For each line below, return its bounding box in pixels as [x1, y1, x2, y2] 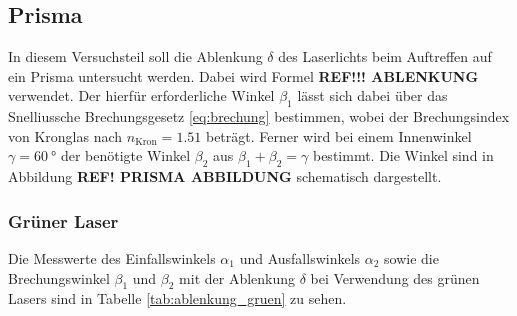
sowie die [384, 247, 439, 268]
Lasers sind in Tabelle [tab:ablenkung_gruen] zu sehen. [8, 288, 347, 309]
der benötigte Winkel [60, 145, 191, 166]
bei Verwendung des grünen [310, 267, 480, 288]
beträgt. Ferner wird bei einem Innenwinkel [205, 125, 472, 146]
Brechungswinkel [8, 267, 110, 288]
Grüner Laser [8, 208, 119, 233]
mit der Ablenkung [179, 267, 296, 288]
